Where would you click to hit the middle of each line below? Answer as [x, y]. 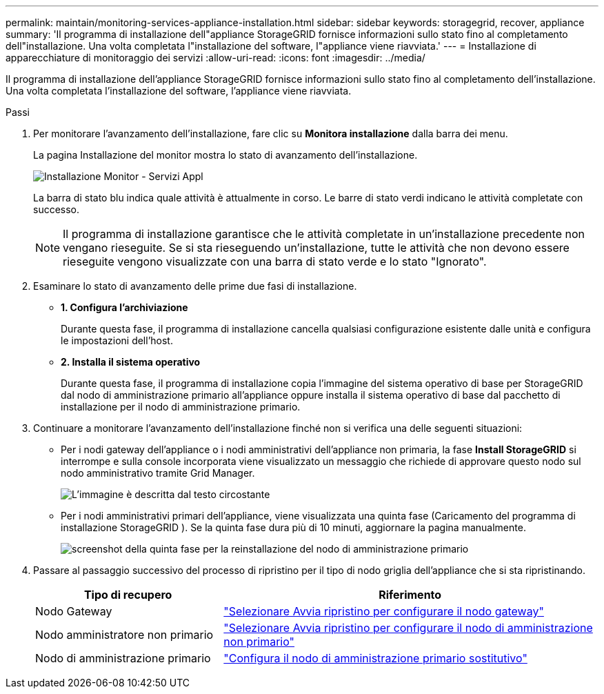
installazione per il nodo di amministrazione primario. [181, 407]
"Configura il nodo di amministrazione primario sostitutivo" [375, 658]
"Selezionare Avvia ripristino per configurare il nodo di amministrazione [408, 628]
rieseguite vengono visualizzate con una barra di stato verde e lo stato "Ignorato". [275, 261]
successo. [57, 209]
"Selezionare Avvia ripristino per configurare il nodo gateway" [384, 611]
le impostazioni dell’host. [117, 340]
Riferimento [410, 595]
